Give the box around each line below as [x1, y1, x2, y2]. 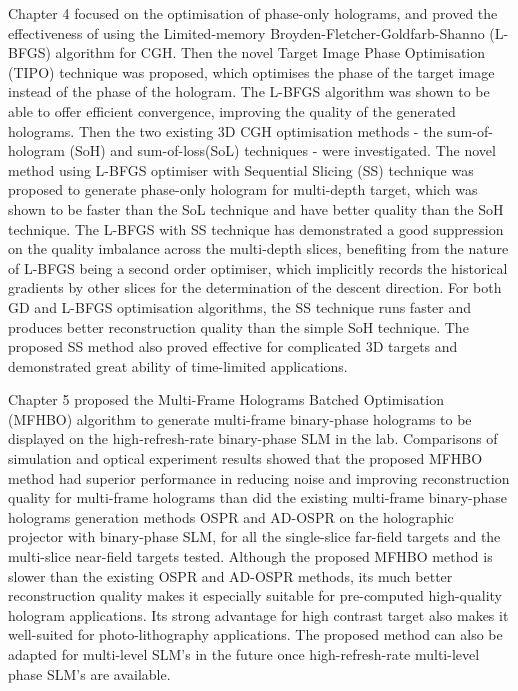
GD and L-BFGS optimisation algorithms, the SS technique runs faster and [8, 296, 472, 317]
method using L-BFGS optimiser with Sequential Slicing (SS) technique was [8, 159, 474, 180]
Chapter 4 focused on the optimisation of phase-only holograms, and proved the [8, 3, 498, 23]
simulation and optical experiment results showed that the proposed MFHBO [8, 448, 483, 469]
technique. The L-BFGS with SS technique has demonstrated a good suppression [8, 218, 504, 239]
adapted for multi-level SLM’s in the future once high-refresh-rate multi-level [8, 644, 480, 664]
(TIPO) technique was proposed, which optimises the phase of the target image [8, 61, 495, 82]
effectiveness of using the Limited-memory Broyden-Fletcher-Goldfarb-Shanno [8, 22, 485, 43]
